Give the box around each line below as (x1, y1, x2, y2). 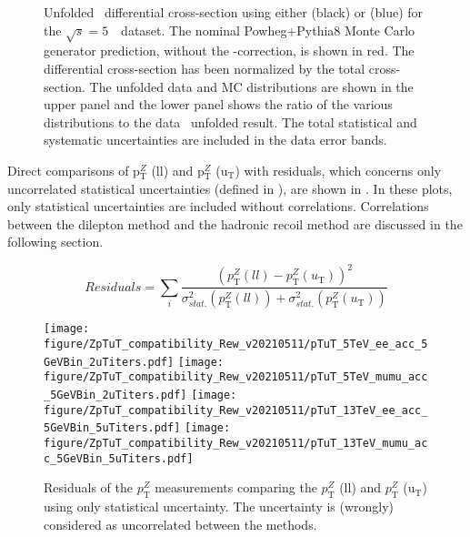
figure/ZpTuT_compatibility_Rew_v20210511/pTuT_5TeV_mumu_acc (44, 370, 428, 384)
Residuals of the (44, 478, 133, 497)
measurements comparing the (155, 478, 317, 497)
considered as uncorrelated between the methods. (44, 514, 317, 533)
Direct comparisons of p (7, 160, 140, 179)
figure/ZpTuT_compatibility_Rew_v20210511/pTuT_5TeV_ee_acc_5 (44, 337, 428, 350)
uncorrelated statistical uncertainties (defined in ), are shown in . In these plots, (7, 178, 453, 198)
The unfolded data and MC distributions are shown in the (89, 76, 414, 96)
